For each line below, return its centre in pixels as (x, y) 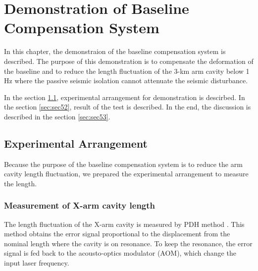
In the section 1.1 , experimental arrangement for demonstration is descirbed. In (125, 97)
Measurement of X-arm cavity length (80, 205)
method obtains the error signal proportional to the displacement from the (117, 234)
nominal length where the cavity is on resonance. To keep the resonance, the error (128, 243)
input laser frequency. (37, 263)
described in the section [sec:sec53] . (57, 116)
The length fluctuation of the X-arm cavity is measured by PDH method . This (124, 224)
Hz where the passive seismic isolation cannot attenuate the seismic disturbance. (126, 81)
